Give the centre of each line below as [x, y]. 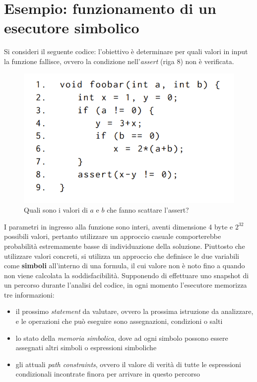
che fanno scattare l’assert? [148, 210]
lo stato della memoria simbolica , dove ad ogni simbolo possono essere [122, 338]
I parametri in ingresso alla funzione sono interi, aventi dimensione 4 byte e [119, 226]
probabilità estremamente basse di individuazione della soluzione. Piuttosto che [125, 246]
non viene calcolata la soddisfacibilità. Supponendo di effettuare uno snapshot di [127, 275]
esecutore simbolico [72, 28]
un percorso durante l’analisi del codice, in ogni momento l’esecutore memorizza [126, 285]
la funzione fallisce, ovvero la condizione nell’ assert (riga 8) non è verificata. [119, 61]
